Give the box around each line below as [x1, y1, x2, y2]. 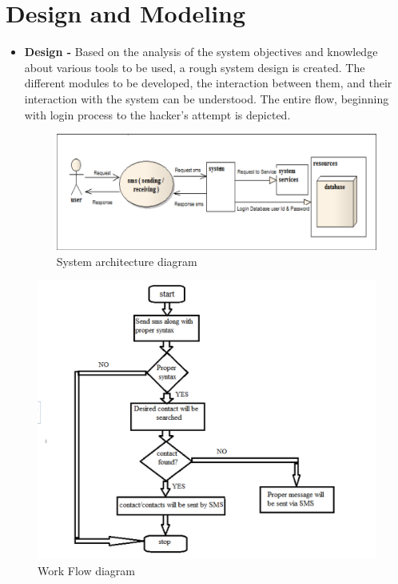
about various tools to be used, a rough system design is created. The [24, 58, 365, 75]
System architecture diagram [56, 252, 197, 269]
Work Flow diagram [38, 562, 136, 578]
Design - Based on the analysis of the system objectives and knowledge [24, 43, 378, 60]
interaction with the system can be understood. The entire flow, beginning [24, 90, 389, 107]
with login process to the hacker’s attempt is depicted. [24, 106, 291, 123]
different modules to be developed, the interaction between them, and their [24, 75, 392, 91]
